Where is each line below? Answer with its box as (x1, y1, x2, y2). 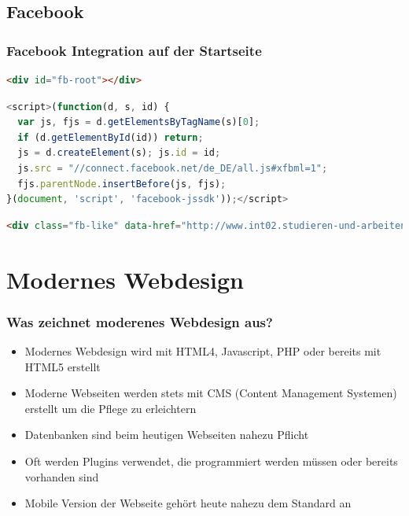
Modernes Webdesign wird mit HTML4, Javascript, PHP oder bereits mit (24, 342, 381, 359)
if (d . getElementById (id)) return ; (17, 131, 204, 143)
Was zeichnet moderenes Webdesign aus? (6, 311, 273, 331)
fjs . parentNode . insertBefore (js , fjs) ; (17, 178, 227, 190)
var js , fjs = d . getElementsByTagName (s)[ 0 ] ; (17, 116, 260, 128)
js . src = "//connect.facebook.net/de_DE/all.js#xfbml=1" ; (17, 162, 328, 174)
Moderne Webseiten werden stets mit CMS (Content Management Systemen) (24, 385, 397, 401)
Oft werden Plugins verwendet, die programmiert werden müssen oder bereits (24, 452, 398, 469)
